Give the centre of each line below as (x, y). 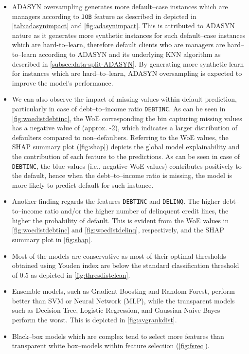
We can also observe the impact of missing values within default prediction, (124, 99)
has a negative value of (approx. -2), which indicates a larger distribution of (124, 128)
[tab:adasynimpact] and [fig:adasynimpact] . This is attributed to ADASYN (123, 26)
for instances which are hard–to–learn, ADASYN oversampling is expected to (127, 73)
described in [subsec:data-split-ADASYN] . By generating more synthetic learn (128, 63)
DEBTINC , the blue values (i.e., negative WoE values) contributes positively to (127, 166)
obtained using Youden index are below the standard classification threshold (125, 265)
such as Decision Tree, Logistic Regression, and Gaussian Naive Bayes (116, 310)
